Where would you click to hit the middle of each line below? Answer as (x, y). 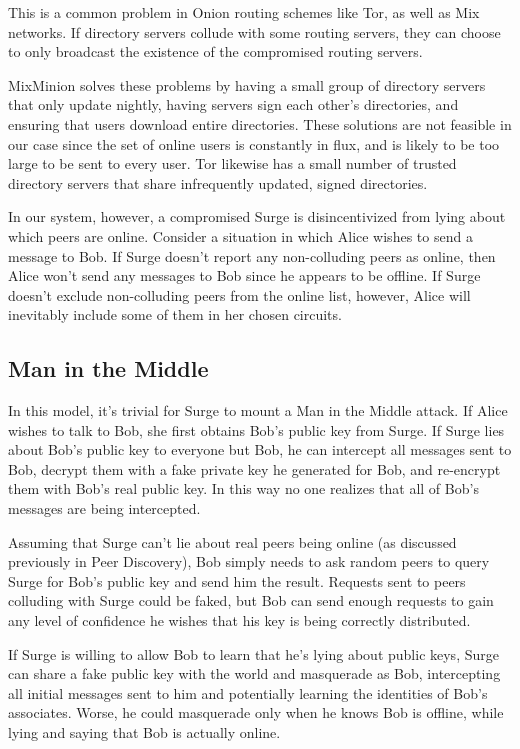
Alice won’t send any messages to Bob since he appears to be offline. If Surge (244, 275)
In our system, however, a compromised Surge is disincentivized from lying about (257, 216)
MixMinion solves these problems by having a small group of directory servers (247, 84)
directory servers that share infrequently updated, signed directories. (218, 182)
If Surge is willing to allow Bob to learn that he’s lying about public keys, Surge (253, 653)
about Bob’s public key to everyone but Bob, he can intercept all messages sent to (260, 449)
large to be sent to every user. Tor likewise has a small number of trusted (232, 163)
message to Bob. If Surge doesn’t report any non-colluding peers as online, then (252, 255)
